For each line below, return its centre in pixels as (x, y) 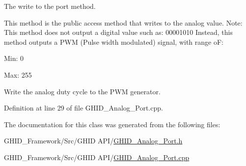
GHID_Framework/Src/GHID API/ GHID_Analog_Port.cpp (97, 157)
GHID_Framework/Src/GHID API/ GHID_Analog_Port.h (93, 141)
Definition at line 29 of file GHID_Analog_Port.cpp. (83, 108)
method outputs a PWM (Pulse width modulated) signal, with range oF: (114, 41)
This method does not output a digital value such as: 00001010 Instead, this (118, 32)
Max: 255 (18, 74)
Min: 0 (14, 58)
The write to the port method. (50, 6)
